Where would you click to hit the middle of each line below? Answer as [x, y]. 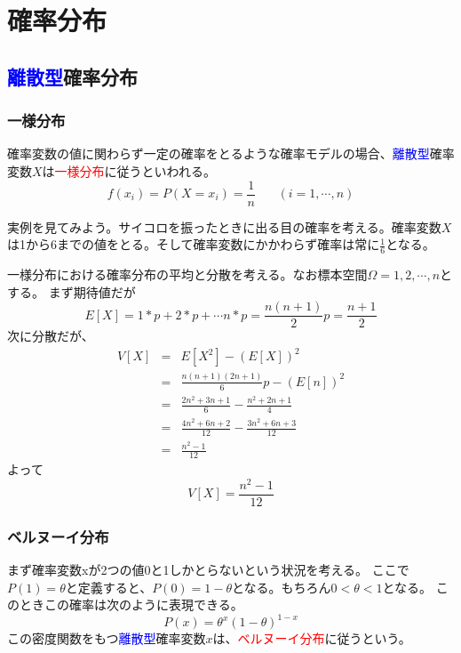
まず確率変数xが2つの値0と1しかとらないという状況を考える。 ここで [208, 569]
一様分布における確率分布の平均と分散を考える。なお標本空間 [187, 274]
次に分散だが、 [51, 336]
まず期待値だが [92, 291]
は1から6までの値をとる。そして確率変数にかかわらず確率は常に [194, 244]
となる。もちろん [281, 587]
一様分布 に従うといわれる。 [135, 170]
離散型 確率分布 [72, 76]
